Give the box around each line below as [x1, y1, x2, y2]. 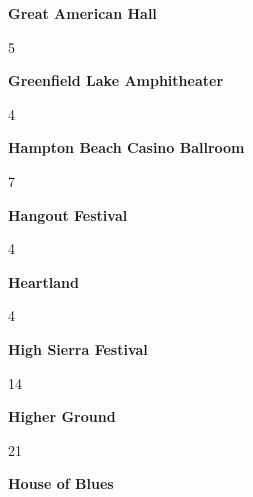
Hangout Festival [8, 204, 128, 225]
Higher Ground [8, 406, 116, 427]
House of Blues [8, 473, 114, 494]
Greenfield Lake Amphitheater [8, 70, 224, 91]
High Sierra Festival [8, 338, 148, 359]
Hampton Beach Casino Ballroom [8, 137, 245, 158]
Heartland [8, 271, 79, 292]
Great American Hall [8, 3, 157, 23]
